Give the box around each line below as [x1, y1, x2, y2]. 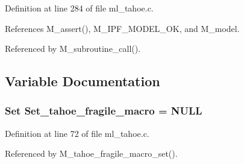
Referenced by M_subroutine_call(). [5, 42, 141, 55]
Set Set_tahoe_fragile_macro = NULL [5, 103, 202, 118]
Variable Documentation [5, 72, 160, 90]
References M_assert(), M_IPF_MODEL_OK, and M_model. [5, 22, 240, 34]
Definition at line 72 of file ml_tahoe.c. [5, 127, 149, 139]
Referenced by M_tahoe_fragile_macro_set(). [5, 147, 178, 160]
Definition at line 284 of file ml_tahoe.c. [5, 2, 154, 14]
